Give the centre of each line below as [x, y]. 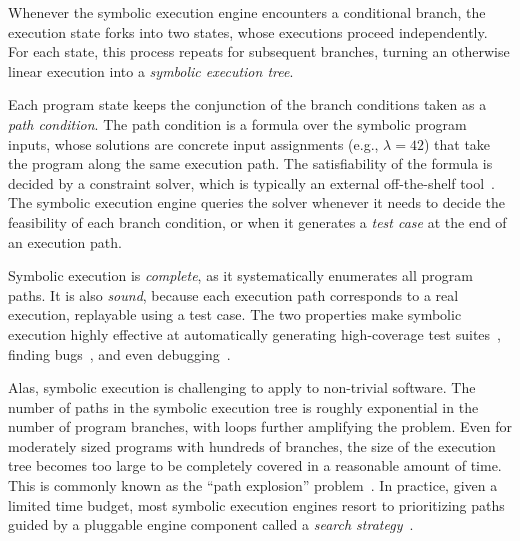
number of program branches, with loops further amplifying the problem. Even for [260, 426]
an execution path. [65, 241]
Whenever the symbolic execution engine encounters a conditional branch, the [247, 12]
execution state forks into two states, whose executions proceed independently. [248, 31]
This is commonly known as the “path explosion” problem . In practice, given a [253, 485]
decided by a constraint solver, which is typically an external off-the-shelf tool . [251, 182]
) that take [457, 143]
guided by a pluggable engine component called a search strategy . [211, 524]
